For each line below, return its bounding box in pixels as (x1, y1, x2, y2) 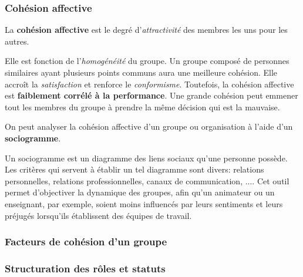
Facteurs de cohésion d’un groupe (5, 234, 167, 249)
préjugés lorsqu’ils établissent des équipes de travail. (5, 209, 192, 221)
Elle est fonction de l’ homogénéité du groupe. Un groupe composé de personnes (5, 55, 289, 67)
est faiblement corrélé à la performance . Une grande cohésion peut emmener (5, 89, 298, 102)
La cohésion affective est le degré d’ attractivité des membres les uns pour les (5, 23, 288, 36)
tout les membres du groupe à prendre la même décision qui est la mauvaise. (5, 100, 280, 113)
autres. (5, 35, 29, 47)
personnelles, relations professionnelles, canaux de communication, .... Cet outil (5, 174, 289, 187)
